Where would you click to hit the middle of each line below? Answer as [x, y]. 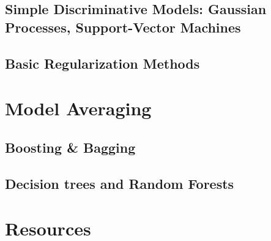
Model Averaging [78, 108]
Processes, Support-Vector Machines [123, 27]
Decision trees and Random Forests [120, 183]
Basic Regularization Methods [102, 63]
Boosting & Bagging [70, 147]
